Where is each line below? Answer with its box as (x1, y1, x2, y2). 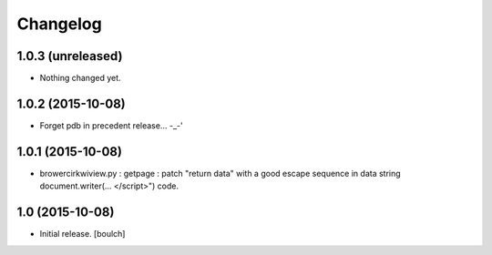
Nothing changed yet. (39, 73, 122, 84)
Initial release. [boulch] (39, 229, 126, 240)
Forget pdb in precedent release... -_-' (39, 119, 183, 131)
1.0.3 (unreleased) (16, 48, 123, 64)
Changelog (16, 14, 102, 34)
